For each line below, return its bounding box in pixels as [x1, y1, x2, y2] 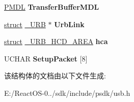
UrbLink [54, 18, 85, 29]
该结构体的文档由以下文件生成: [4, 70, 106, 81]
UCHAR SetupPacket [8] [4, 53, 88, 64]
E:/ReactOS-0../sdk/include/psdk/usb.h [4, 87, 130, 98]
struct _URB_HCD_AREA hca [4, 36, 108, 47]
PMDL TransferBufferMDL [4, 2, 99, 12]
